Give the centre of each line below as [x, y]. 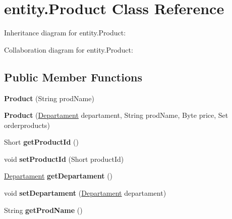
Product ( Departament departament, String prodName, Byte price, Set [116, 115]
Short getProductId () [41, 142]
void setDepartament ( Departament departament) [85, 193]
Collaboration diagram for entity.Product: [69, 49]
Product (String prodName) [49, 98]
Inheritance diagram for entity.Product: [65, 33]
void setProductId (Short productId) [64, 159]
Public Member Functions [73, 77]
